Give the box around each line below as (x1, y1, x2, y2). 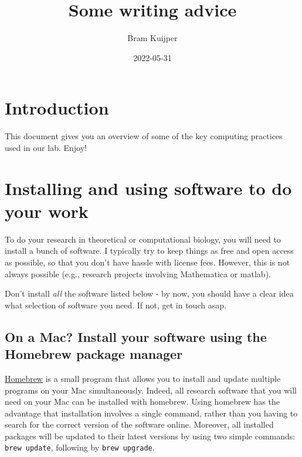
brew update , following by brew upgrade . (5, 441, 155, 453)
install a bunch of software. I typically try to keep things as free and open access (5, 244, 294, 257)
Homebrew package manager (5, 345, 183, 363)
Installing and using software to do (5, 176, 292, 200)
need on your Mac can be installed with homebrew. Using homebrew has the (5, 395, 280, 408)
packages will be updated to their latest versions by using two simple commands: (5, 429, 296, 442)
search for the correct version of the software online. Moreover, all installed (5, 418, 274, 431)
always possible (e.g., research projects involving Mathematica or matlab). (5, 267, 271, 280)
